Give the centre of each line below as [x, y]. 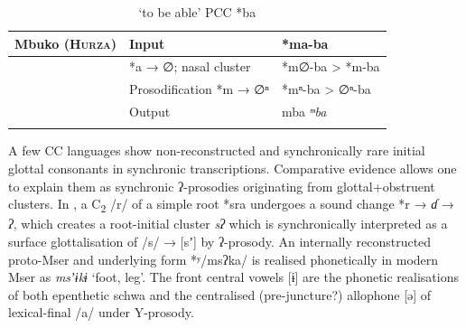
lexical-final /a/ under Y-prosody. [101, 312]
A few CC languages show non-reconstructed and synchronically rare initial [217, 150]
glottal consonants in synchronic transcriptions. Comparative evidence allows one [233, 169]
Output [149, 112]
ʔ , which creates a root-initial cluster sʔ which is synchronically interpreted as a [228, 224]
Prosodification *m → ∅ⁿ [199, 89]
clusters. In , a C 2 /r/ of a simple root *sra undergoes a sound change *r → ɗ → [231, 205]
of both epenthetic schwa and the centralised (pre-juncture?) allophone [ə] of [220, 294]
